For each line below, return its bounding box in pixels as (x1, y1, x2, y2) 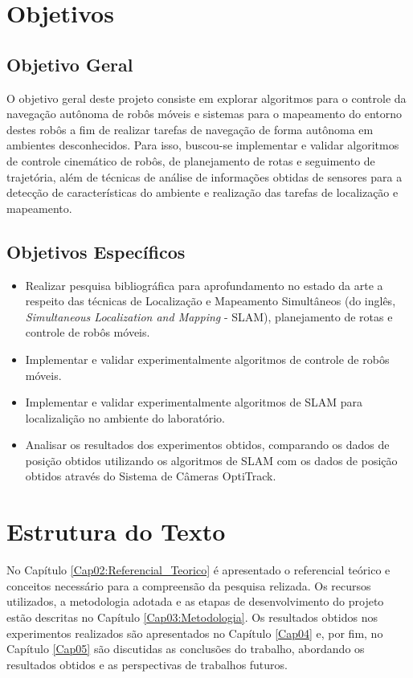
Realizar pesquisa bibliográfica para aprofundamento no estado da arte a (25, 276, 383, 293)
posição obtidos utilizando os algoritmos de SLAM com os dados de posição (25, 451, 398, 468)
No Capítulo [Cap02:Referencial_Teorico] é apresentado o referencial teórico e (6, 562, 391, 578)
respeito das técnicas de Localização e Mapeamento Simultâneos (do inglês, (25, 292, 396, 309)
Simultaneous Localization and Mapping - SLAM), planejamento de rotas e (25, 308, 393, 325)
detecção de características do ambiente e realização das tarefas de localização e (6, 184, 399, 201)
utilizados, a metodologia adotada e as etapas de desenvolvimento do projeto (6, 593, 384, 610)
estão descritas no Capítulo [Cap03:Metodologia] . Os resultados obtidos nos (6, 608, 378, 625)
